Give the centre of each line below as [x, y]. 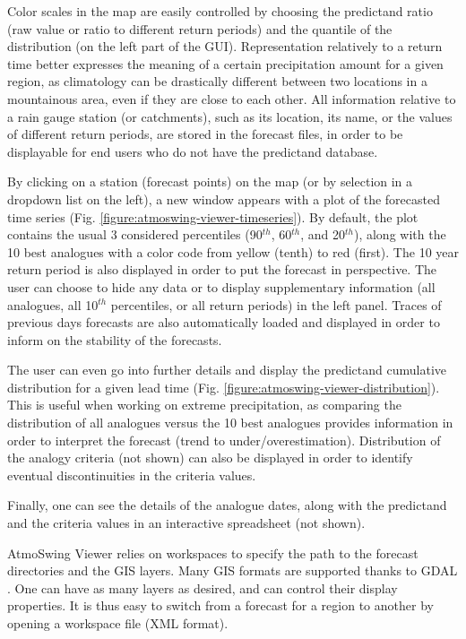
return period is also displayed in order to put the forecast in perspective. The [222, 269]
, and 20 [323, 234]
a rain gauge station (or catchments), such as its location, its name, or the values [230, 116]
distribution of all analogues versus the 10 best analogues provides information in [230, 423]
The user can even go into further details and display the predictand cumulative [227, 370]
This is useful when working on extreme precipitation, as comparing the [204, 405]
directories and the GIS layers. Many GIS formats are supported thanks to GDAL [233, 570]
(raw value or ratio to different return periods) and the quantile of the [200, 28]
